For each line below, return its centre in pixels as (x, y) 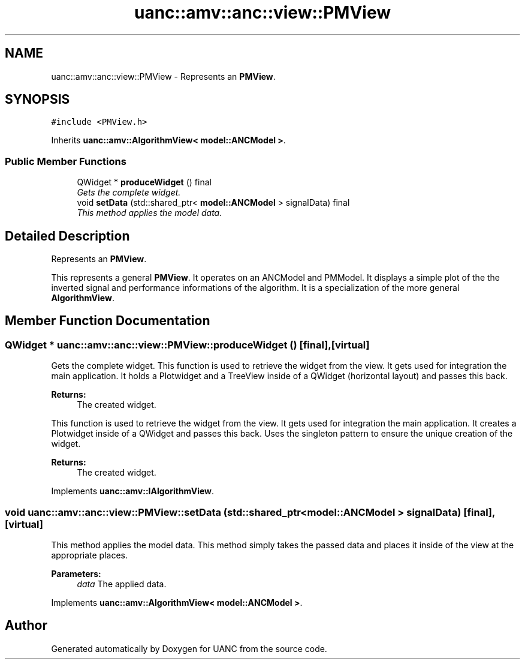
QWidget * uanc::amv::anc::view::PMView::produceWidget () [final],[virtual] (187, 345)
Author (26, 626)
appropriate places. (90, 555)
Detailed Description (67, 236)
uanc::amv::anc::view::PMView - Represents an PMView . (163, 76)
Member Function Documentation (108, 321)
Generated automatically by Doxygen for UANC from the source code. (189, 648)
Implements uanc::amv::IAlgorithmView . (133, 491)
